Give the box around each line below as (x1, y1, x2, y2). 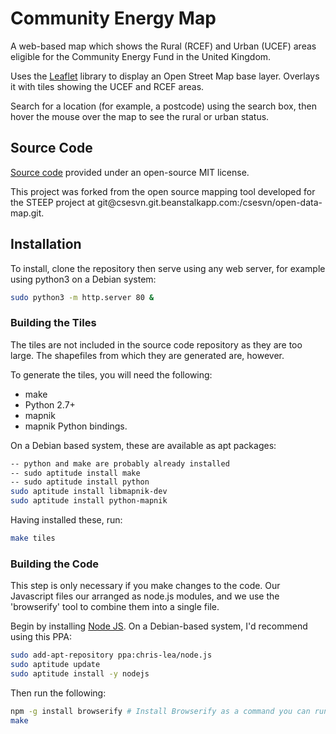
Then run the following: (10, 687, 107, 699)
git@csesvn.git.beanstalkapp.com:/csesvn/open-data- (97, 196, 323, 208)
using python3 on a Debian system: (10, 273, 157, 285)
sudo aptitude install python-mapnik (10, 496, 168, 506)
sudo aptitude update (10, 660, 101, 670)
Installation (10, 236, 82, 253)
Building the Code (10, 557, 100, 571)
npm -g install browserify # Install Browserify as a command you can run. (10, 706, 333, 716)
